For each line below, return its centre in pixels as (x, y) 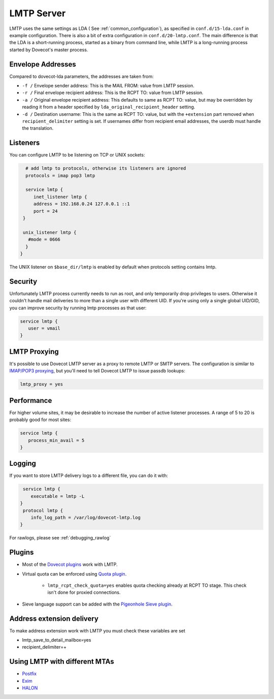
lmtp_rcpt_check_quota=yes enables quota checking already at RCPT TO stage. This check (147, 585)
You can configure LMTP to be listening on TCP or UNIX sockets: (77, 155)
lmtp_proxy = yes (42, 384)
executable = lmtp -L (58, 496)
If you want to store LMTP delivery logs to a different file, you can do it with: (89, 475)
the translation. (38, 128)
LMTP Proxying (34, 351)
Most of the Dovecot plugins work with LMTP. (70, 564)
